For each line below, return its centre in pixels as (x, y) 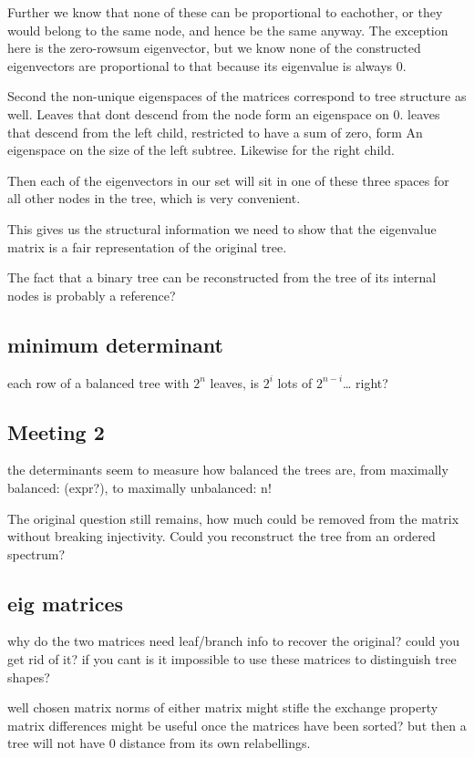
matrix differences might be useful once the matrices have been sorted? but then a (237, 725)
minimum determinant (115, 344)
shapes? (29, 676)
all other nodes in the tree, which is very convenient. (154, 198)
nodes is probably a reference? (92, 295)
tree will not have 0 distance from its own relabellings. (159, 743)
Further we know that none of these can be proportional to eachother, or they (225, 12)
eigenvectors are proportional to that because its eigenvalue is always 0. (207, 65)
